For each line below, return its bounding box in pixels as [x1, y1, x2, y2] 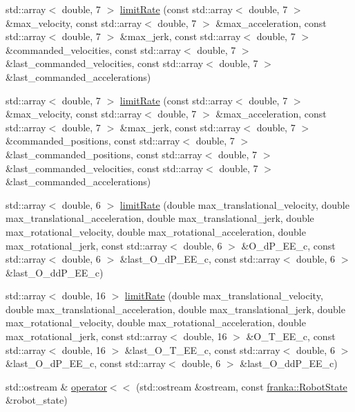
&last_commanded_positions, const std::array [6, 147, 202, 161]
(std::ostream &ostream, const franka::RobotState [135, 379, 347, 393]
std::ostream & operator [6, 379, 107, 393]
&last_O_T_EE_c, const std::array [124, 342, 280, 357]
